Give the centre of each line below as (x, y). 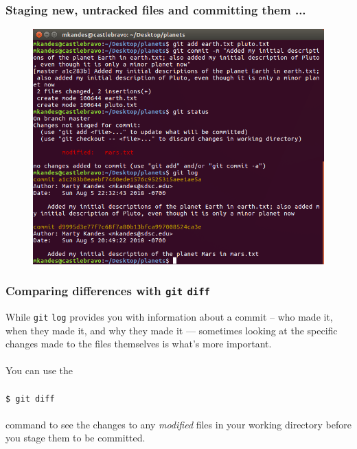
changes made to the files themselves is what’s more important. (139, 344)
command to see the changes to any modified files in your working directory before (178, 424)
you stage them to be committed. (76, 438)
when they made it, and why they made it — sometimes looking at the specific (172, 330)
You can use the (39, 370)
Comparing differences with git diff (108, 291)
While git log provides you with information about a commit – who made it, (169, 316)
